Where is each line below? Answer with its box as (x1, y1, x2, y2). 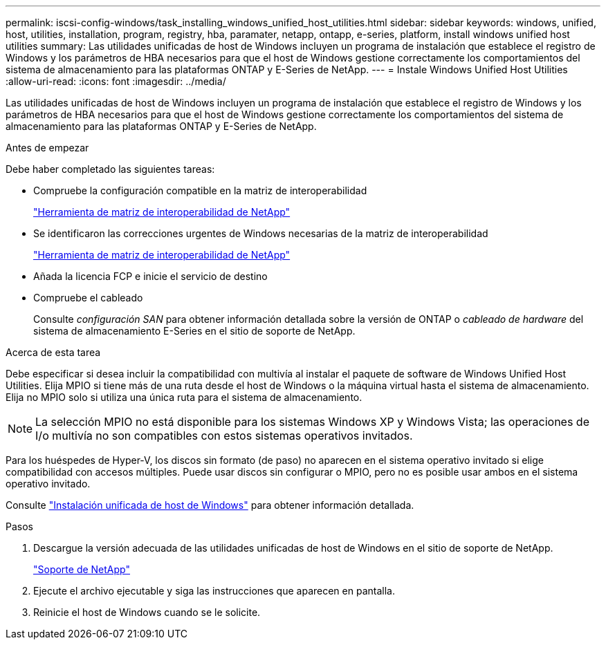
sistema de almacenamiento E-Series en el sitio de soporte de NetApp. (33, 325, 356, 337)
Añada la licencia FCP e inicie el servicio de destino (33, 270, 268, 282)
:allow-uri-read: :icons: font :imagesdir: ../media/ (6, 75, 226, 87)
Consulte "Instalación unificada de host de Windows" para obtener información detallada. (6, 499, 414, 511)
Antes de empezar (6, 142, 89, 153)
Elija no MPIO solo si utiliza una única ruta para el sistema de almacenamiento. (6, 391, 362, 403)
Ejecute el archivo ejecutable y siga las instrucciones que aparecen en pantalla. (33, 585, 395, 597)
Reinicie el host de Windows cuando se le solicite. (33, 606, 261, 618)
